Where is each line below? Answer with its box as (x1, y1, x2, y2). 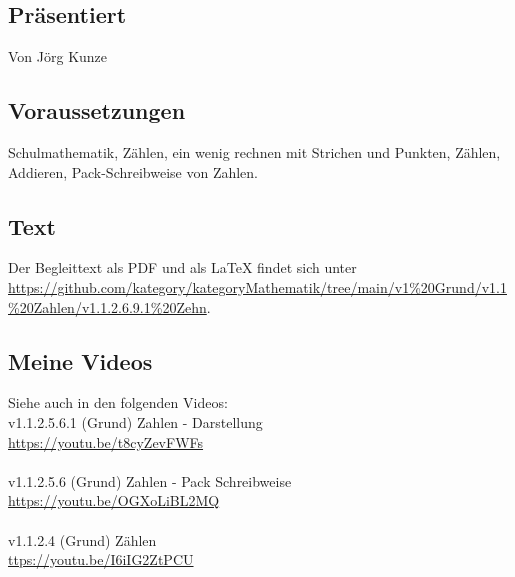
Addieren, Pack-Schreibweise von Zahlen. (8, 161, 259, 182)
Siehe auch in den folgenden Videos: (8, 392, 228, 413)
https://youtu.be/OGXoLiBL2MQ (8, 490, 220, 511)
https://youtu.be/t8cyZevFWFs (8, 431, 204, 452)
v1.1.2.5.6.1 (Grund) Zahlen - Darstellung (8, 411, 263, 432)
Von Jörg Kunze (8, 46, 108, 67)
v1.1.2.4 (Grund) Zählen (8, 529, 157, 550)
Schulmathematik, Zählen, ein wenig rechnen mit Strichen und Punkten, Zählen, (8, 142, 501, 162)
